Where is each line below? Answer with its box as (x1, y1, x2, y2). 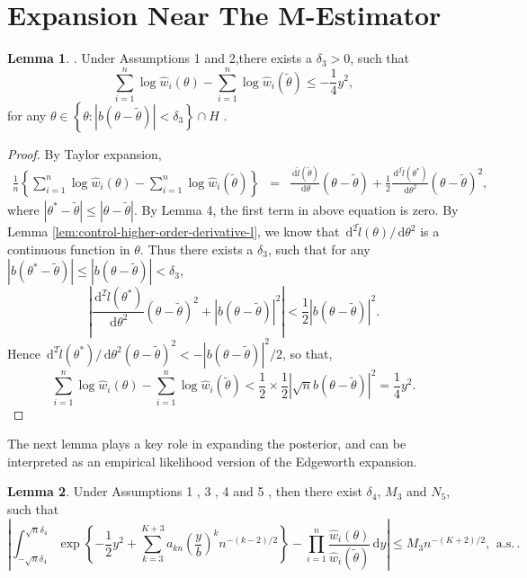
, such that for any (267, 239, 371, 258)
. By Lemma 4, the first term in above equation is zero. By (133, 200, 459, 218)
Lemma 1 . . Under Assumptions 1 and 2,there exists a (7, 49, 312, 67)
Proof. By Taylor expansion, (7, 144, 162, 163)
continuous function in (7, 239, 130, 258)
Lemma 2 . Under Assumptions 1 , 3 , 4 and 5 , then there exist (7, 482, 362, 501)
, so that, (281, 343, 333, 362)
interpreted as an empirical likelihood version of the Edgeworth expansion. (7, 451, 417, 470)
